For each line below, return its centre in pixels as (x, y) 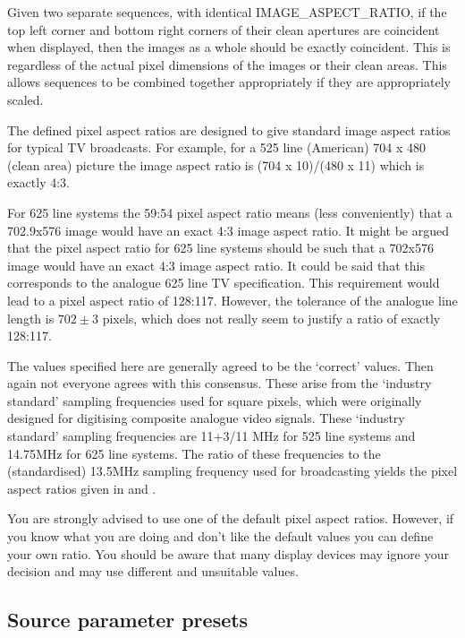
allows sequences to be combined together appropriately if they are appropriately (229, 82)
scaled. (25, 99)
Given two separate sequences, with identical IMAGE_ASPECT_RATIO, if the (227, 12)
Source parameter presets (128, 620)
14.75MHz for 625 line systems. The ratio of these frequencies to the (194, 453)
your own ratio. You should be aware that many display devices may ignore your (228, 553)
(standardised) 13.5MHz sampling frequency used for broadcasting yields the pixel (232, 471)
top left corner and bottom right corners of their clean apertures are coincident (224, 29)
